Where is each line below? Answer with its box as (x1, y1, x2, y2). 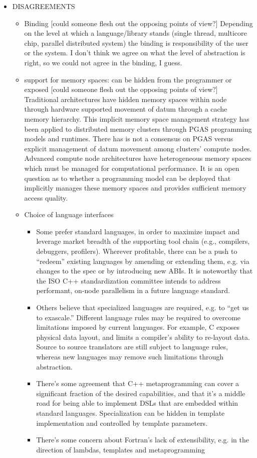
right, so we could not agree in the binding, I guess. (24, 57, 182, 67)
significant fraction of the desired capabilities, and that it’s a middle (36, 388, 245, 398)
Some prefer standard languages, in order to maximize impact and (36, 226, 239, 236)
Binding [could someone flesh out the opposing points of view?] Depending (24, 18, 253, 28)
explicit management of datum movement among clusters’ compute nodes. (24, 143, 252, 153)
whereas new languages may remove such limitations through (36, 351, 224, 361)
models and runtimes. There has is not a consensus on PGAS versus (24, 133, 233, 144)
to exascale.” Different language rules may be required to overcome (36, 312, 241, 322)
